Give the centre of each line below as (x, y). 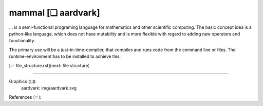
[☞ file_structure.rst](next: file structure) (49, 65)
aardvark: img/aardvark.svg (49, 88)
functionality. (22, 41)
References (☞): (25, 97)
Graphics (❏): (23, 81)
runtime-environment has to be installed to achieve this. (65, 56)
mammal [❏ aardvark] (55, 13)
